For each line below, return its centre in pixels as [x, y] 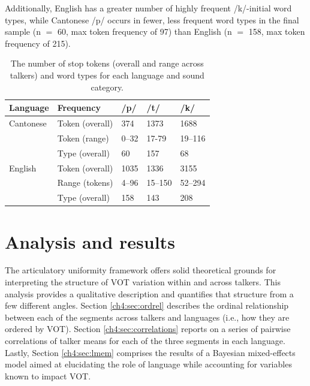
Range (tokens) [85, 183]
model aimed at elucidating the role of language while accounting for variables [148, 364]
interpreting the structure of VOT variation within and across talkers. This [143, 282]
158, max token [277, 31]
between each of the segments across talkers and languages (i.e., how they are [147, 317]
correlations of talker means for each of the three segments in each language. [145, 340]
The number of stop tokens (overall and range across [107, 63]
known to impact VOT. [48, 376]
